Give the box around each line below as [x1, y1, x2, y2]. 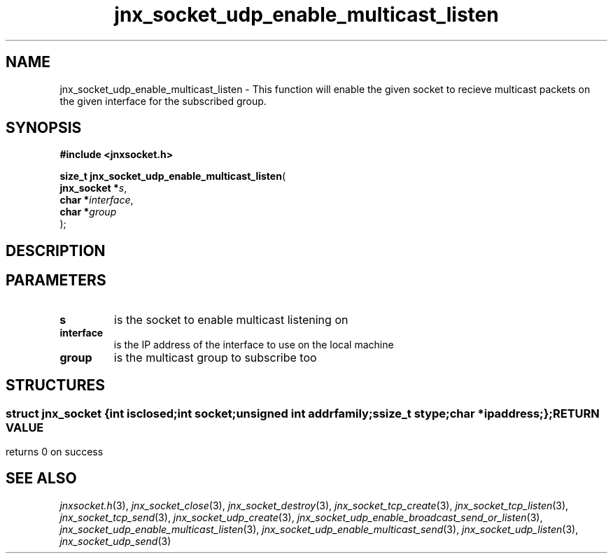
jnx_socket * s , [59, 182, 127, 194]
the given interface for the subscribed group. [59, 94, 267, 107]
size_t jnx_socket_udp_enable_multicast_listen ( [59, 170, 286, 183]
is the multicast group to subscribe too [113, 350, 317, 365]
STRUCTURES [6, 376, 105, 395]
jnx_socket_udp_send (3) [59, 535, 171, 547]
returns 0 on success [6, 445, 104, 458]
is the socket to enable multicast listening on [114, 312, 348, 327]
